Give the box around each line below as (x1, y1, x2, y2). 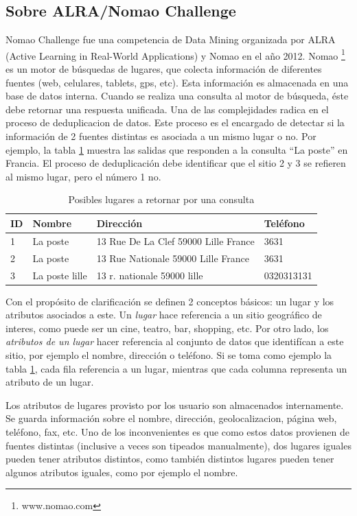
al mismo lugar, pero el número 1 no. (5, 169, 161, 183)
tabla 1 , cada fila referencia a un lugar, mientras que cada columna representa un (5, 361, 347, 375)
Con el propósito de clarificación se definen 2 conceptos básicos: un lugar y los (5, 294, 334, 308)
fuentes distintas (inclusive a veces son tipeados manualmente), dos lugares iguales (5, 438, 352, 452)
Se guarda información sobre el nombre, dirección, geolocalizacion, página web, (5, 411, 337, 425)
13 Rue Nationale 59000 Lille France (96, 250, 249, 265)
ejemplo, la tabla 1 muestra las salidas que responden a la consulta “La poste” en (5, 142, 348, 156)
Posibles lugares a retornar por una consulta (68, 192, 255, 207)
